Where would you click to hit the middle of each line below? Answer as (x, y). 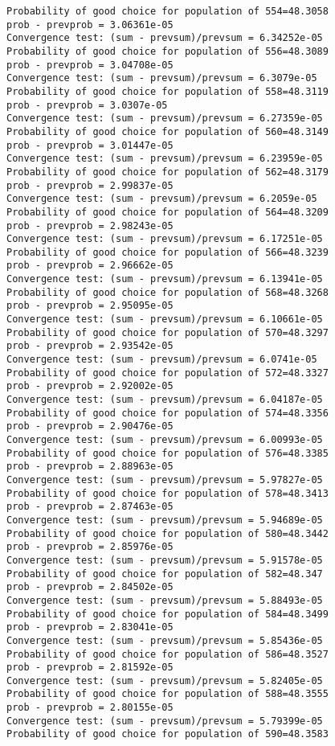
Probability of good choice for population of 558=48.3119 (167, 91)
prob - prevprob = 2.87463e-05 (90, 507)
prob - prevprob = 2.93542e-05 (90, 346)
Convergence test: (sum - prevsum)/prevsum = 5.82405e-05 (165, 680)
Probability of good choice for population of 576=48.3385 (167, 453)
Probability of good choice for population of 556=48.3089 (167, 51)
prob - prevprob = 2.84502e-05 (90, 587)
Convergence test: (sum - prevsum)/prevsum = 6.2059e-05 (162, 199)
